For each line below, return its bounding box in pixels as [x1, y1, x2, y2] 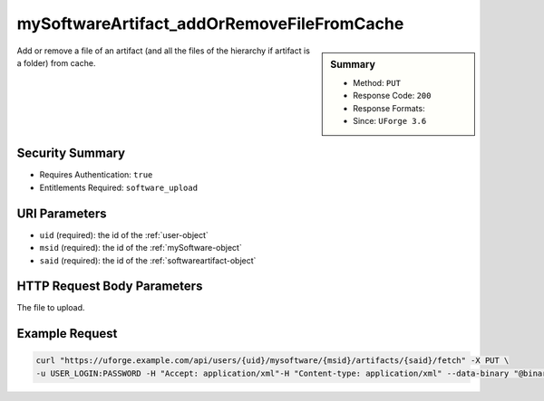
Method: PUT [353, 77, 401, 88]
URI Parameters [16, 205, 108, 221]
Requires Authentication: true [39, 169, 153, 180]
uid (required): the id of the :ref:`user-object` [39, 229, 209, 240]
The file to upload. [16, 302, 85, 313]
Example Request [16, 326, 118, 341]
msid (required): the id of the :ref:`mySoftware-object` [39, 243, 242, 253]
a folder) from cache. [16, 57, 96, 68]
